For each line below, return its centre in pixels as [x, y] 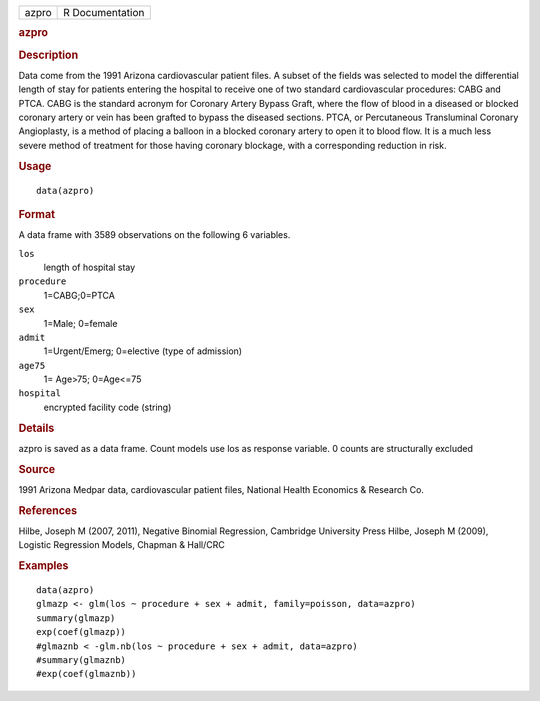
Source [37, 469]
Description [48, 55]
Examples [43, 566]
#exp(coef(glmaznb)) [86, 674]
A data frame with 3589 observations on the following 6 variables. [154, 235]
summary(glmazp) [76, 618]
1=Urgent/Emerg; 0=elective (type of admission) [143, 351]
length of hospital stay [89, 267]
